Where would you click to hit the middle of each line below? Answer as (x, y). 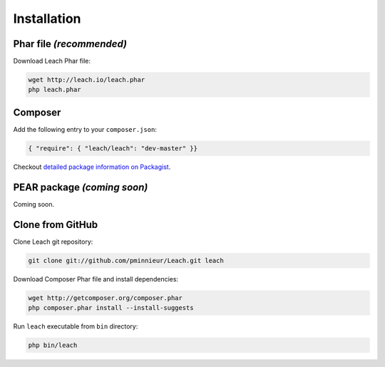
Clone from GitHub (56, 224)
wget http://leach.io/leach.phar (87, 80)
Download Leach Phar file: (52, 61)
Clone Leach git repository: (53, 242)
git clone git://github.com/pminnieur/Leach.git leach (126, 260)
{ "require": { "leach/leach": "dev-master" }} (113, 148)
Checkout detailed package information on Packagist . (92, 167)
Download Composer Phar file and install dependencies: (96, 279)
